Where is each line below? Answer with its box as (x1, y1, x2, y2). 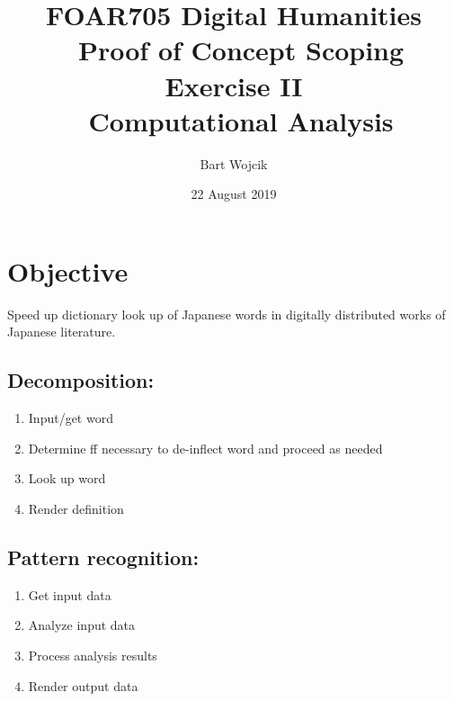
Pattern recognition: (7, 543, 200, 571)
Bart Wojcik (200, 154, 268, 173)
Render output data (28, 676, 138, 695)
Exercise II (165, 67, 303, 103)
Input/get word (28, 409, 113, 427)
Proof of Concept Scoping (77, 31, 405, 68)
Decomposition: (7, 366, 155, 394)
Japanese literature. (7, 322, 116, 341)
